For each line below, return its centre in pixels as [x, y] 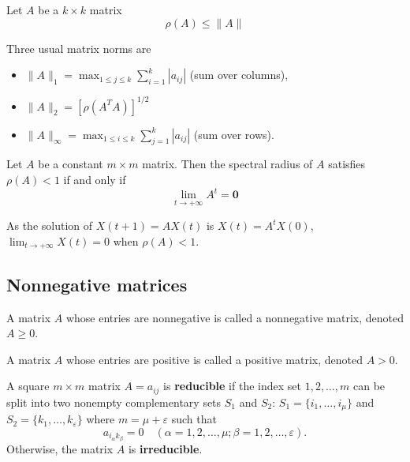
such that [194, 419]
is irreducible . [165, 449]
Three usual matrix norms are [79, 48]
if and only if [95, 180]
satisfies [347, 164]
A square [28, 386]
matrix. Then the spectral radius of [227, 164]
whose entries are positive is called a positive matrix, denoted [214, 359]
